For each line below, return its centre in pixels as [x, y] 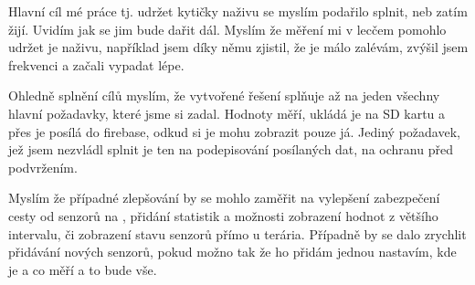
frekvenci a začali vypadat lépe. [96, 64]
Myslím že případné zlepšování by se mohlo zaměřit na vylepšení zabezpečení [224, 198]
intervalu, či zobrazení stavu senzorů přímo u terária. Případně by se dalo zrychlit [237, 233]
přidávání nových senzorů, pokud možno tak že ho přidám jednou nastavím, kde [232, 252]
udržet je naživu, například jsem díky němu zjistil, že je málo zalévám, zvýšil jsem [238, 47]
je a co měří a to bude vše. [83, 269]
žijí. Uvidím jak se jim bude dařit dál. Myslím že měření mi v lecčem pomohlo [227, 29]
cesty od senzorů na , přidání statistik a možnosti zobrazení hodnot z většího [223, 215]
